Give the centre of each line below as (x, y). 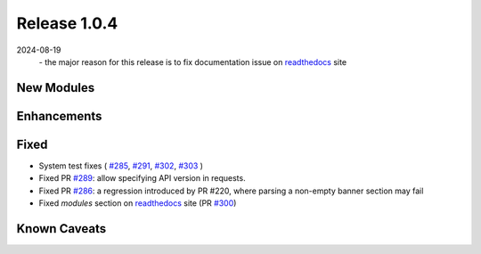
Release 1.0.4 (67, 23)
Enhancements (59, 116)
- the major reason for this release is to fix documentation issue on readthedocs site (193, 61)
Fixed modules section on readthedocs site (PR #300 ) (138, 203)
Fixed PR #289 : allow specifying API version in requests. (142, 178)
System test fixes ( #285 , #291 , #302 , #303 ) (121, 166)
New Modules (56, 88)
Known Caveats (61, 229)
